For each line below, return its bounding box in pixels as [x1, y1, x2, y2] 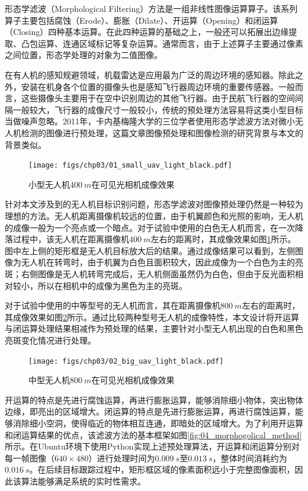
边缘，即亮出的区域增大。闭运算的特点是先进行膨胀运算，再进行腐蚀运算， [5, 405, 295, 418]
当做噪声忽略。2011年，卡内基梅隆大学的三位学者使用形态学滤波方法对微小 [5, 115, 295, 127]
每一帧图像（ [5, 451, 54, 464]
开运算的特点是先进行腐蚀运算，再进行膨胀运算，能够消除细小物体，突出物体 [5, 393, 303, 406]
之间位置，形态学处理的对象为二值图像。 [5, 49, 162, 61]
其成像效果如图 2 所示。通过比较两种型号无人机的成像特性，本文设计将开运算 [5, 310, 299, 323]
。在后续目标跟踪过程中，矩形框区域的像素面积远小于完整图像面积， [29, 463, 295, 476]
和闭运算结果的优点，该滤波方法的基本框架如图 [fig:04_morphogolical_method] [5, 428, 302, 441]
